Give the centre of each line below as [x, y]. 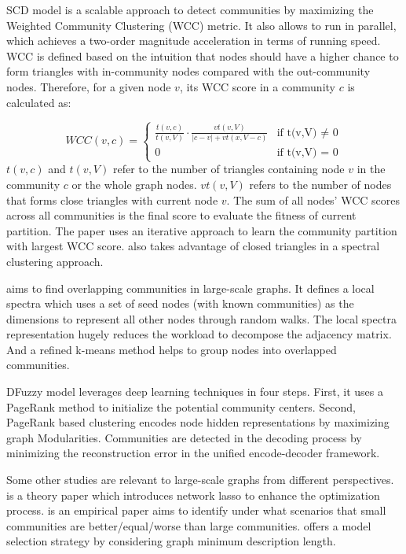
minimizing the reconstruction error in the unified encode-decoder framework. [193, 453]
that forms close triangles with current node [112, 199]
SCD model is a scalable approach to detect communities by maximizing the [190, 9]
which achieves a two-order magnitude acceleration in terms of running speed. [194, 41]
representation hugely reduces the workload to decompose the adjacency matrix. [199, 334]
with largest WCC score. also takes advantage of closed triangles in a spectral [193, 246]
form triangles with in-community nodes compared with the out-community [188, 71]
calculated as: [39, 102]
